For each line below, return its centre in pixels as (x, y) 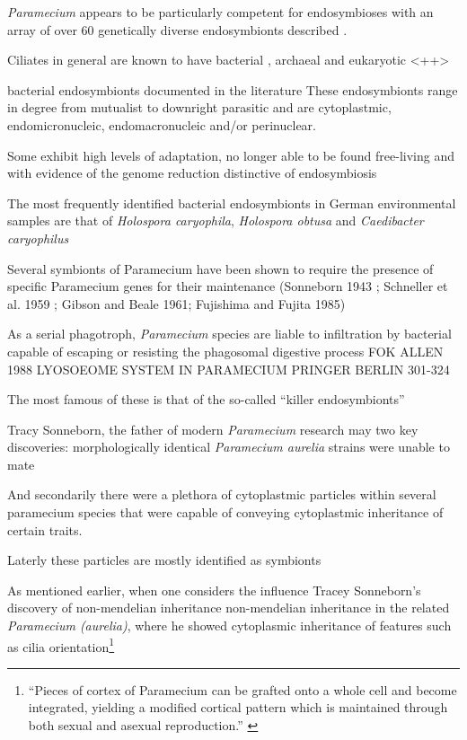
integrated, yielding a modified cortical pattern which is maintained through (238, 707)
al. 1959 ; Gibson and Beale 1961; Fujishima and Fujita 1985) (176, 303)
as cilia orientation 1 (61, 645)
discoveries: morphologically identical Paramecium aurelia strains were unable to (229, 447)
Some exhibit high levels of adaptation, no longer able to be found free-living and (231, 155)
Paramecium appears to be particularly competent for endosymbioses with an (220, 12)
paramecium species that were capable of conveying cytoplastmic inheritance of (225, 512)
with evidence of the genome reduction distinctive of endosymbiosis (192, 173)
